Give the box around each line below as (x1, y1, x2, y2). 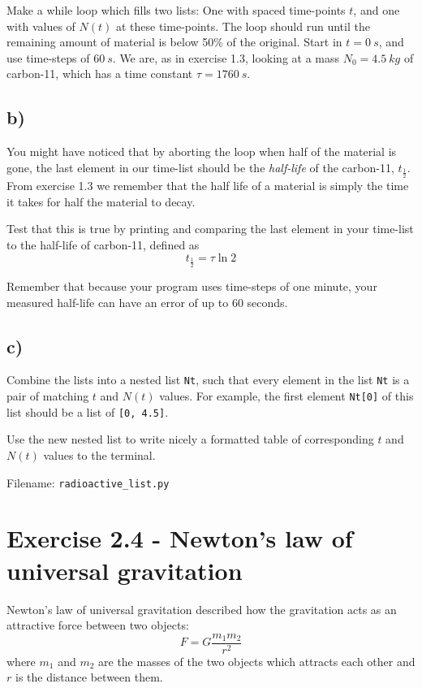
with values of (6, 17, 75, 34)
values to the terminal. (43, 446, 156, 463)
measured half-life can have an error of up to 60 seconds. (6, 293, 288, 310)
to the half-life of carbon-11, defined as (6, 236, 200, 253)
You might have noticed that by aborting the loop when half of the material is (6, 143, 397, 160)
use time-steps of (6, 49, 90, 66)
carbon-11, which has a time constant (6, 65, 193, 82)
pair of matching (6, 387, 89, 405)
